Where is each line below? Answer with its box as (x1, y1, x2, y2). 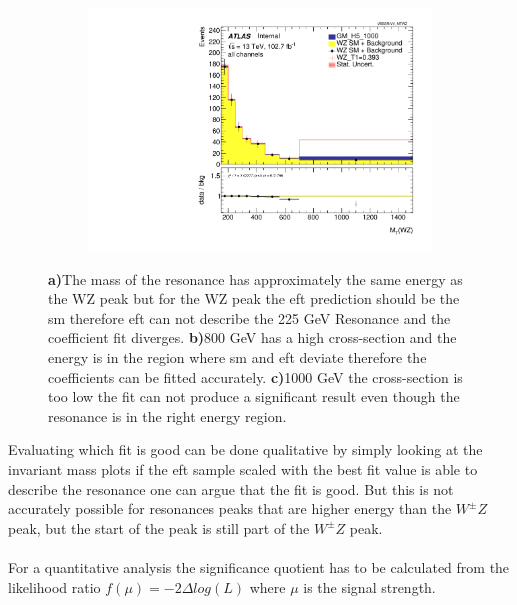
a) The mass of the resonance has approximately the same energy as (48, 268, 463, 289)
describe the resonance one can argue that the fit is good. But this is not (8, 478, 454, 499)
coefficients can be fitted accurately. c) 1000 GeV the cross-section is (48, 366, 463, 387)
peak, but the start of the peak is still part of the (8, 517, 310, 538)
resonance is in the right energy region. (48, 405, 287, 426)
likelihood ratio (8, 576, 101, 597)
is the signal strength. (303, 576, 436, 597)
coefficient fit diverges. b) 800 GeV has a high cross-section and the (48, 327, 457, 348)
